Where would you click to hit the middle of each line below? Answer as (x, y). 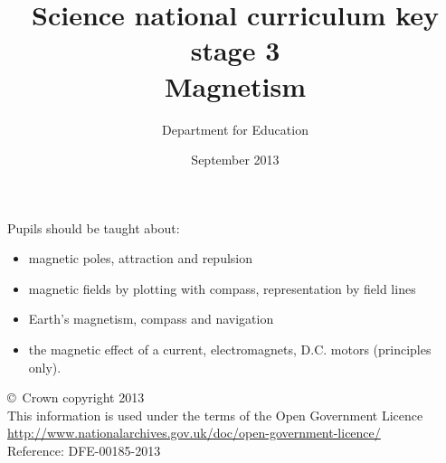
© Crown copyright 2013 (76, 397)
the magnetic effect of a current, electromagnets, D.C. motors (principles (230, 350)
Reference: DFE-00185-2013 (84, 451)
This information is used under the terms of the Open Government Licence (215, 415)
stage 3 (235, 50)
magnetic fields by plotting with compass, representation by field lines (222, 288)
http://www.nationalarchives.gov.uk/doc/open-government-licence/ (194, 433)
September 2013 (235, 160)
